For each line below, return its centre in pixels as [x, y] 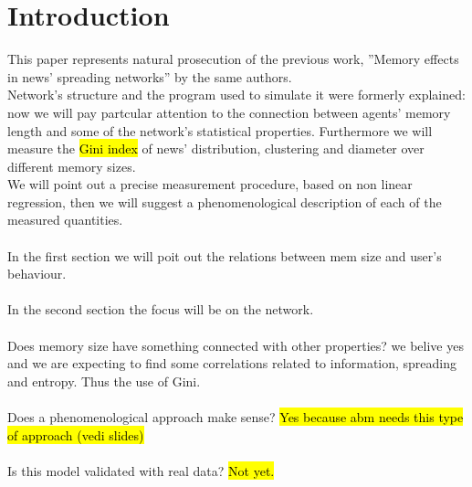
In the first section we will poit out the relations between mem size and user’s [225, 255]
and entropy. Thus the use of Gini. [104, 381]
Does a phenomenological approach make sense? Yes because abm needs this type [236, 417]
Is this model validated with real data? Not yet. [141, 470]
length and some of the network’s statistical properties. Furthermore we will [220, 130]
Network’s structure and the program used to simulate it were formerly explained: [236, 95]
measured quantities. [65, 220]
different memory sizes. [72, 166]
